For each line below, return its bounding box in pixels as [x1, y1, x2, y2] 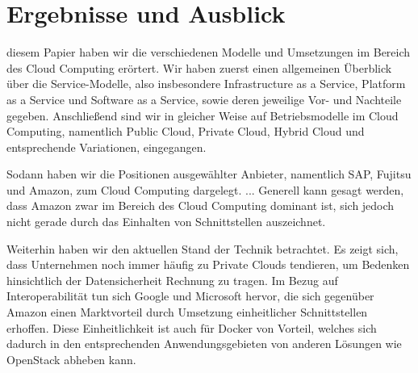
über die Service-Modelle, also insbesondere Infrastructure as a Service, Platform [6, 75, 406, 92]
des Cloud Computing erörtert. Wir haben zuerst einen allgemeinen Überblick [6, 59, 392, 76]
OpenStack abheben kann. [6, 350, 136, 367]
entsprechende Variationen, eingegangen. [6, 138, 207, 155]
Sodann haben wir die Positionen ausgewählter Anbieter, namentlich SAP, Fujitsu [6, 166, 412, 182]
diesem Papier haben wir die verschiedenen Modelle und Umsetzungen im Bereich [6, 44, 411, 61]
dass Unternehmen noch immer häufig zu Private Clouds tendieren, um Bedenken [6, 256, 410, 273]
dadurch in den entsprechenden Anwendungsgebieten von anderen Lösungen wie [6, 335, 402, 352]
